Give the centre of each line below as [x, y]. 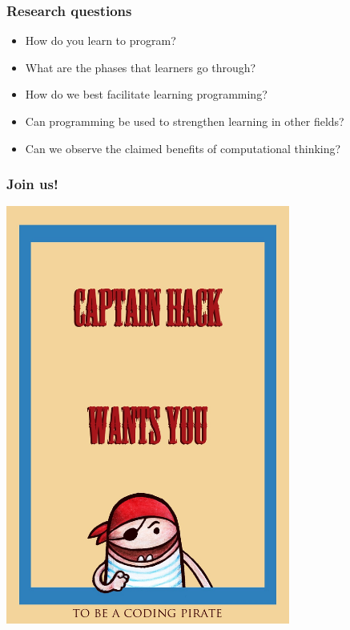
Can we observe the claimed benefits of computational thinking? [183, 148]
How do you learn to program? [101, 40]
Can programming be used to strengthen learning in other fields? [185, 121]
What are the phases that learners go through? [141, 67]
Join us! [32, 184]
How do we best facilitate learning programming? [146, 94]
